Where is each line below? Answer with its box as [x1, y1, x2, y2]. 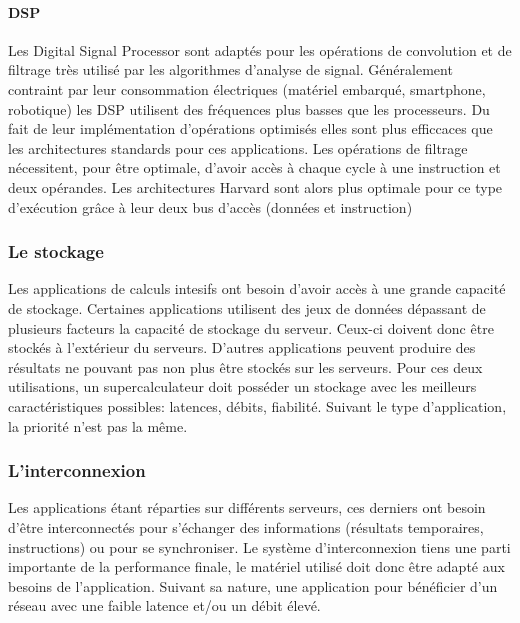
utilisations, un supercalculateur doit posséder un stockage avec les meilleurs [8, 376, 477, 397]
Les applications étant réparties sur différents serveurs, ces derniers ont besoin [8, 497, 486, 518]
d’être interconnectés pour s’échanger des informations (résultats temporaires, [8, 516, 484, 537]
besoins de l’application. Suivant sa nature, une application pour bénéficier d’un [8, 575, 498, 596]
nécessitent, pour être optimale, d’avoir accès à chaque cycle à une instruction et [8, 157, 501, 178]
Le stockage [8, 239, 104, 264]
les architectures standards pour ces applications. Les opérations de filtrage [8, 137, 468, 158]
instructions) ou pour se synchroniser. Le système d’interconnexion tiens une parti [8, 536, 511, 557]
